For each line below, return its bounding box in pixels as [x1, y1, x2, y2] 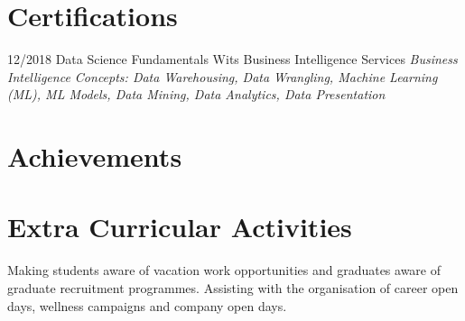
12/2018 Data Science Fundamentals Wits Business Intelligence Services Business [7, 50, 458, 69]
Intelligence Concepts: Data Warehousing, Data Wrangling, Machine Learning [7, 67, 438, 86]
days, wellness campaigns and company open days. [7, 296, 287, 315]
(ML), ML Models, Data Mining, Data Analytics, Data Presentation [7, 85, 386, 104]
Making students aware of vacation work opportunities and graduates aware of [7, 261, 442, 280]
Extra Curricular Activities [7, 208, 352, 245]
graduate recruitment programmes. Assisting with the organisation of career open [7, 279, 459, 297]
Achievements [7, 138, 182, 175]
